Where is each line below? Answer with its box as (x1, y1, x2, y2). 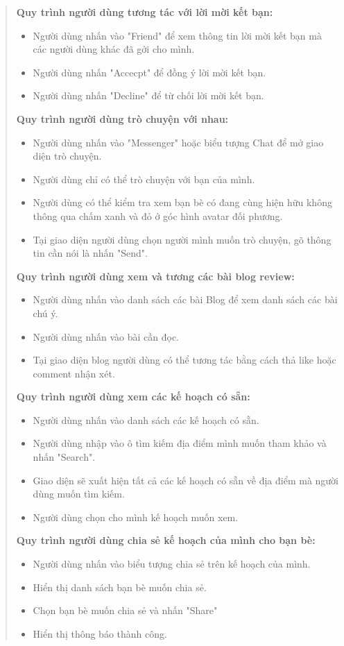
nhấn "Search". (33, 450, 96, 464)
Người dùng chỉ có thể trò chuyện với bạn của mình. (33, 171, 255, 186)
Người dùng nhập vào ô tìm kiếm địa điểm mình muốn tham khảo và (33, 436, 327, 450)
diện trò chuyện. (33, 148, 102, 163)
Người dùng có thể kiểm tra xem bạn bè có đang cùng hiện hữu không (33, 195, 332, 210)
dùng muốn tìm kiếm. (33, 486, 125, 501)
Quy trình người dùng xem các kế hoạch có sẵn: (16, 389, 250, 404)
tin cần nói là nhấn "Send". (33, 246, 148, 260)
